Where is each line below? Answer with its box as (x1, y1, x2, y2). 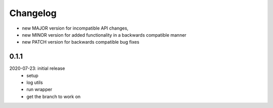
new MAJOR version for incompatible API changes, (22, 25, 129, 31)
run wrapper (26, 86, 53, 92)
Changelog (9, 8, 57, 19)
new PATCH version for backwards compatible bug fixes (22, 39, 140, 45)
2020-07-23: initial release (9, 65, 65, 71)
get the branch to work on (26, 93, 81, 99)
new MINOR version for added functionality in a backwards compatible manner (22, 32, 187, 38)
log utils (26, 79, 43, 85)
